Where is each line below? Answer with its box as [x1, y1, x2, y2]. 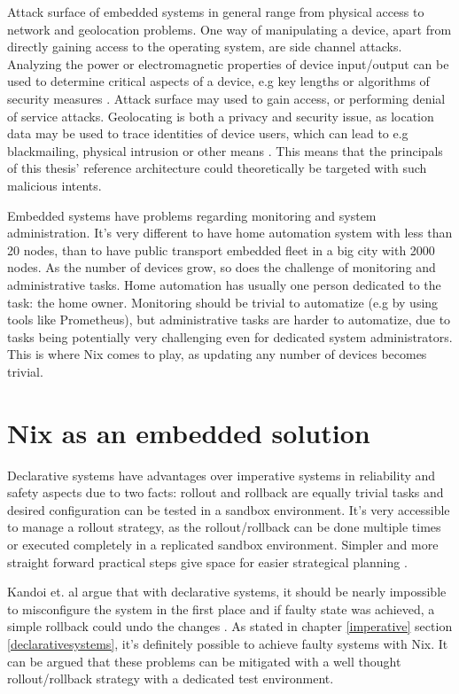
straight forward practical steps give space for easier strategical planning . [7, 552, 408, 571]
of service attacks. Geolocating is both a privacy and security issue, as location [7, 106, 434, 125]
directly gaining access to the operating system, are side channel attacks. [7, 37, 402, 56]
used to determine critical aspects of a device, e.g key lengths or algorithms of [7, 72, 430, 90]
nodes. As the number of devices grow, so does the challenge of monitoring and [7, 258, 436, 277]
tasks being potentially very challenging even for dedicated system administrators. [7, 327, 453, 346]
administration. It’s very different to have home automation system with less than [7, 223, 453, 242]
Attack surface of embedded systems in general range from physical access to [7, 3, 424, 20]
